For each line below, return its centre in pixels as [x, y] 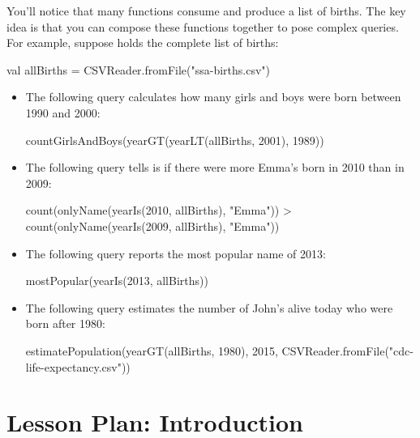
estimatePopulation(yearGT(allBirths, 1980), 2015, [152, 350]
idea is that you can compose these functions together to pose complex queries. [203, 26]
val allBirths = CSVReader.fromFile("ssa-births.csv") [139, 69]
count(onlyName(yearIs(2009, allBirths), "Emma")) [152, 225]
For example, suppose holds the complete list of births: [143, 43]
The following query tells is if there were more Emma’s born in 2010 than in [215, 167]
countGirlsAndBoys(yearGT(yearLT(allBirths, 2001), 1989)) [175, 140]
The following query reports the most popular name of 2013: [176, 253]
